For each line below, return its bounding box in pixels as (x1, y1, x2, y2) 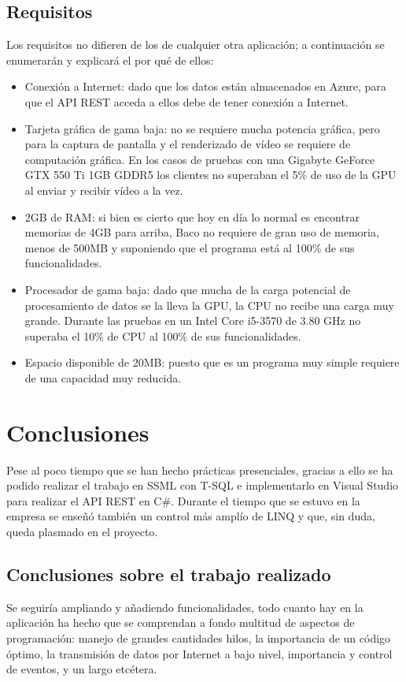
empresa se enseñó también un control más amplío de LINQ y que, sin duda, (6, 508, 375, 524)
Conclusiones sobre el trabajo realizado (6, 561, 331, 586)
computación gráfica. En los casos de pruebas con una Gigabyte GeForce (24, 151, 375, 167)
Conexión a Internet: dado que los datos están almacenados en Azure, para (24, 78, 386, 95)
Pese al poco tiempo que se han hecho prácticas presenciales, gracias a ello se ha (6, 461, 393, 478)
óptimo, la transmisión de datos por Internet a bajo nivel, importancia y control (6, 645, 393, 662)
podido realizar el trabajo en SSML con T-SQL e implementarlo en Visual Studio (6, 477, 399, 494)
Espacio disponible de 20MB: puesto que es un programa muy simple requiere (24, 354, 400, 371)
